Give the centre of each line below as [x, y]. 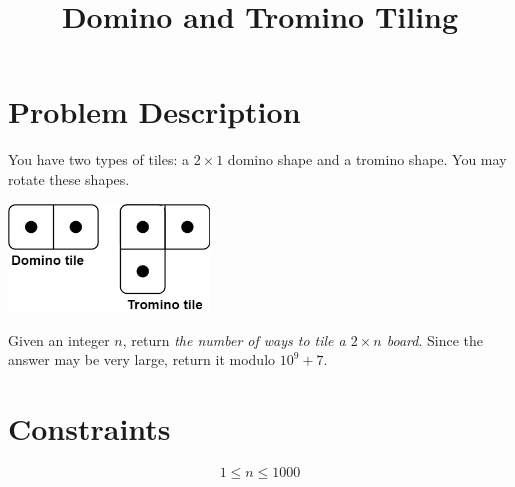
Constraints [89, 428]
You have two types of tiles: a [98, 159]
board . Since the [434, 339]
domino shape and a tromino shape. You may [367, 159]
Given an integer [59, 339]
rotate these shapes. [69, 178]
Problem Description [154, 111]
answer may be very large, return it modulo [142, 359]
